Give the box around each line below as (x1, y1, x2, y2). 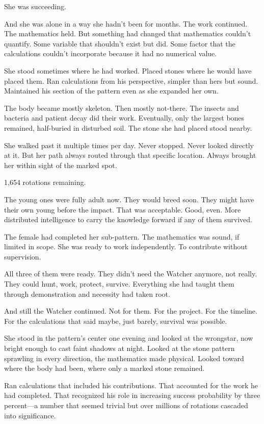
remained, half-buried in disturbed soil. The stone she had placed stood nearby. (4, 122, 252, 133)
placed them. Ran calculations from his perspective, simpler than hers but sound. (4, 75, 258, 86)
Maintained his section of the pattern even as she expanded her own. (4, 85, 219, 96)
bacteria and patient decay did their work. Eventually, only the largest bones (4, 112, 245, 123)
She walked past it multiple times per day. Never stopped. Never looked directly (4, 139, 254, 150)
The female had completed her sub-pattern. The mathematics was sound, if (4, 231, 240, 242)
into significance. (4, 410, 56, 420)
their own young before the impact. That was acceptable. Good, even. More (4, 204, 241, 215)
